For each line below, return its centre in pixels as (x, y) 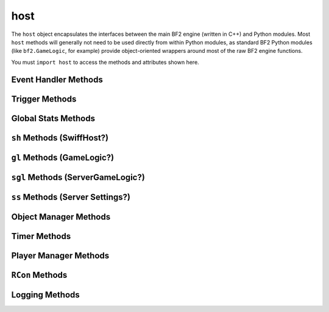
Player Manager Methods (60, 255)
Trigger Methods (44, 99)
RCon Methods (39, 275)
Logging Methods (46, 295)
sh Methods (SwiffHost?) (60, 138)
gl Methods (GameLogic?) (63, 157)
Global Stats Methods (53, 118)
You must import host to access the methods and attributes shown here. (105, 62)
